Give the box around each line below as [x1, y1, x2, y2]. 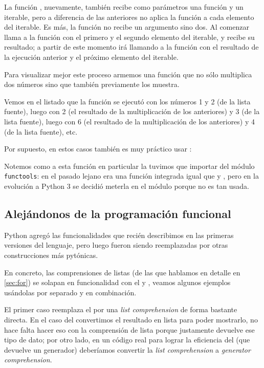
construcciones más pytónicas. [4, 249, 98, 260]
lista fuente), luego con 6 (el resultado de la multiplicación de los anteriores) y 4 [4, 116, 255, 126]
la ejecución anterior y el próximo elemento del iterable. [4, 51, 179, 62]
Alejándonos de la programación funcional [4, 205, 231, 221]
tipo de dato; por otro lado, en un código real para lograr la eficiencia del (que [4, 334, 250, 345]
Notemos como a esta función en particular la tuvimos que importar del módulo [4, 160, 255, 171]
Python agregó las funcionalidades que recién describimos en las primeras [4, 229, 234, 240]
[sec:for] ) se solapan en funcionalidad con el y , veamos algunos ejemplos [4, 277, 231, 288]
